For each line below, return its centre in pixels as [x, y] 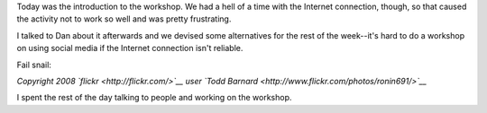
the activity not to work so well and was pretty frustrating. [124, 19]
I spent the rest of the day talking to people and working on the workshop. [154, 98]
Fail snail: [34, 65]
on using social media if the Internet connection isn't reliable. [130, 48]
